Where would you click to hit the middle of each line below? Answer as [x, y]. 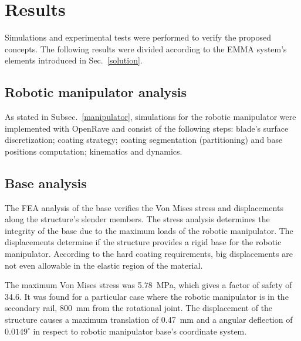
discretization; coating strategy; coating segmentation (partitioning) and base [144, 140]
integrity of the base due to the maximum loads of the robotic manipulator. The [149, 230]
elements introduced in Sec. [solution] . [74, 60]
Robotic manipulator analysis [96, 92]
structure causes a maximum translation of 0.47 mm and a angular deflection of [149, 320]
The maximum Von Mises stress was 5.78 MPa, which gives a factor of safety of [148, 285]
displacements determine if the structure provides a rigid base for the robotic [143, 242]
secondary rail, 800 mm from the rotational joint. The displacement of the [139, 308]
